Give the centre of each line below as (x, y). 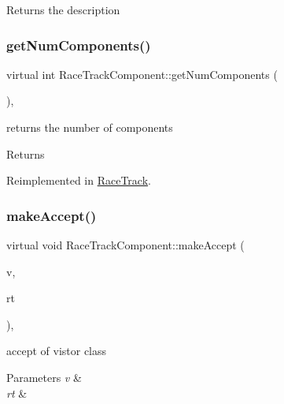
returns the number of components (90, 127)
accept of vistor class (57, 351)
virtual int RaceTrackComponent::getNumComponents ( (142, 74)
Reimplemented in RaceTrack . (79, 180)
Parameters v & (44, 377)
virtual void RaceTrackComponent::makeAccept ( (125, 245)
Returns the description (63, 9)
